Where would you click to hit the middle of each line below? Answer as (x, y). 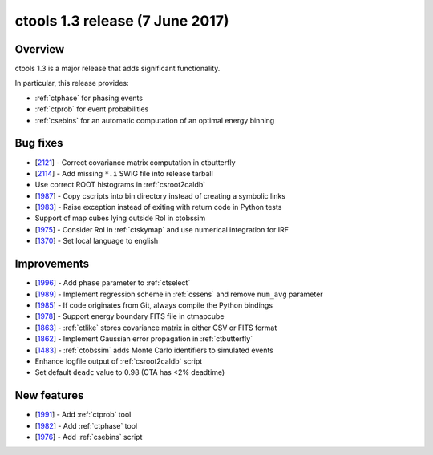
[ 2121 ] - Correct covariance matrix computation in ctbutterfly (135, 162)
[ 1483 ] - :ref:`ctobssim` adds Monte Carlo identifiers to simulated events (154, 350)
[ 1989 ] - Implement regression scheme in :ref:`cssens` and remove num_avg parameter (179, 294)
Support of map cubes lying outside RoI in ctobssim (120, 218)
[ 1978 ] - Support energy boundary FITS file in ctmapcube (129, 316)
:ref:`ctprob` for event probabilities (92, 109)
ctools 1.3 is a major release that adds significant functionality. (117, 69)
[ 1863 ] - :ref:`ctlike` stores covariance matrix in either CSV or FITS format (156, 328)
